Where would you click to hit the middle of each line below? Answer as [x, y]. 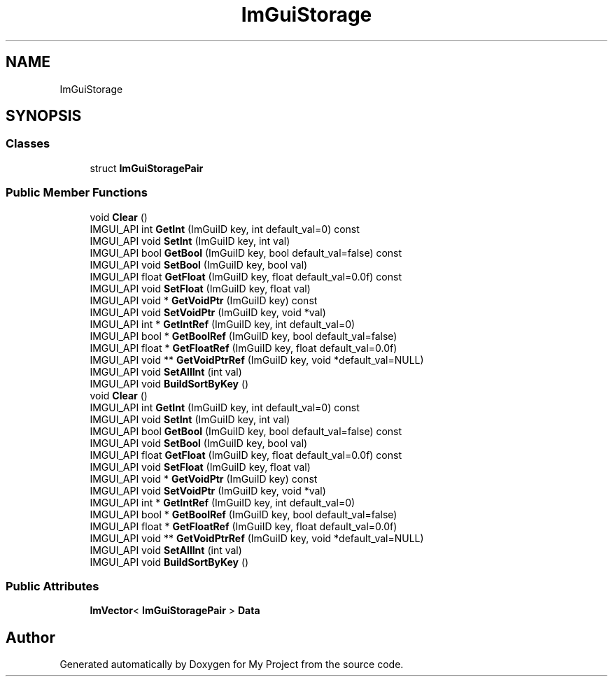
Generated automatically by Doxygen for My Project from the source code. [232, 665]
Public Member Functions [77, 193]
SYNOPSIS [44, 116]
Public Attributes [52, 586]
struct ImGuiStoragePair [147, 168]
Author [30, 637]
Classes [28, 144]
